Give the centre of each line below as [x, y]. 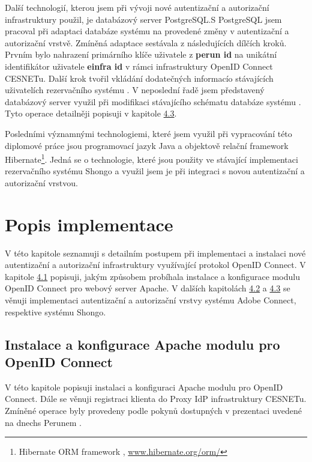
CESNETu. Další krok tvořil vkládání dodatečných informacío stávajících [139, 78]
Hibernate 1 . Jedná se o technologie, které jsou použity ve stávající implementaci [151, 158]
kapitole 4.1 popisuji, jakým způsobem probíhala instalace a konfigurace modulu [152, 276]
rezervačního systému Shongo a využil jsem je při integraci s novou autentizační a [155, 171]
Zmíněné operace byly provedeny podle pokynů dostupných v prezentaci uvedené [153, 411]
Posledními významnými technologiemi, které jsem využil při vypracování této [148, 133]
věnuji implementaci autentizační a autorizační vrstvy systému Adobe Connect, [151, 300]
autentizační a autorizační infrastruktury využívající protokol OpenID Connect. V [155, 265]
